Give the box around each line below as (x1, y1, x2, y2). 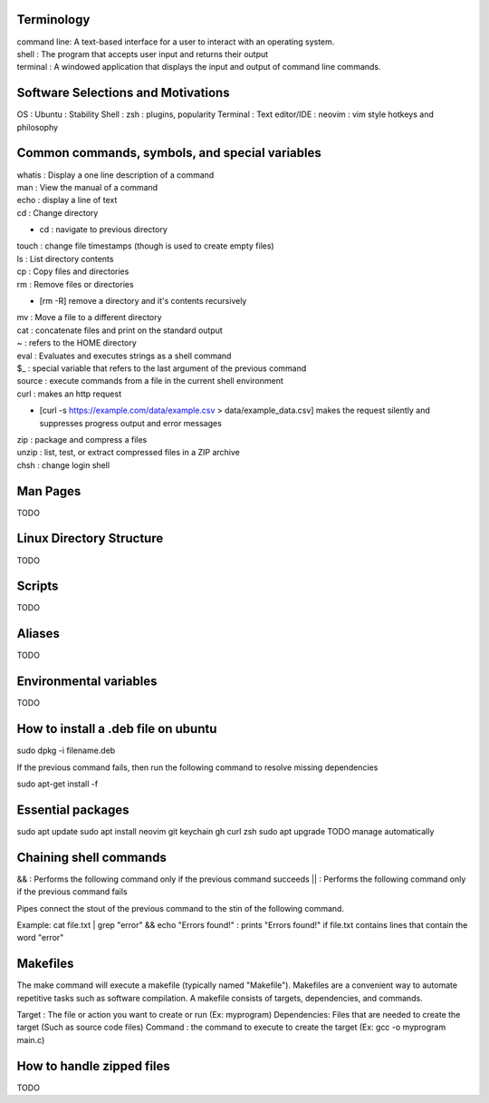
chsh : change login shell (16, 459, 110, 471)
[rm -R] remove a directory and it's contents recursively (39, 296, 247, 307)
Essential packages (16, 802, 130, 817)
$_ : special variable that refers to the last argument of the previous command (16, 363, 307, 374)
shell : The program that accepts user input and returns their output (16, 48, 269, 59)
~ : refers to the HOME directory (16, 337, 138, 348)
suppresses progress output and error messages (39, 417, 222, 428)
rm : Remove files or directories (16, 278, 135, 289)
